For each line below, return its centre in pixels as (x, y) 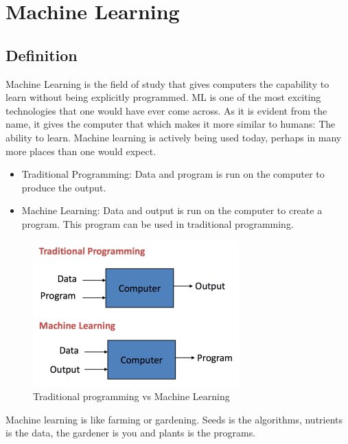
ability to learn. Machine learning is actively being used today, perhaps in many (174, 137)
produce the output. (64, 187)
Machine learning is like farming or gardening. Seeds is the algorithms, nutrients (174, 419)
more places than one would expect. (81, 151)
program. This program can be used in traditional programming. (158, 223)
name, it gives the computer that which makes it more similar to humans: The (171, 124)
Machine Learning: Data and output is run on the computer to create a (172, 210)
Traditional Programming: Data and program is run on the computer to (173, 174)
